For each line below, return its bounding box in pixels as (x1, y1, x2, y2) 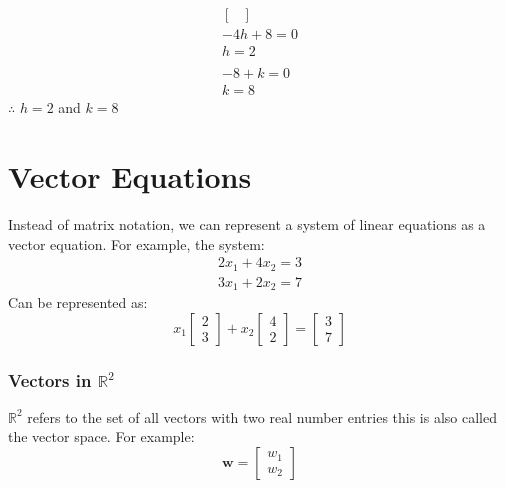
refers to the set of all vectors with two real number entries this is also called (27, 406, 498, 427)
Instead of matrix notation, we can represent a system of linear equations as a (8, 213, 486, 234)
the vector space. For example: (8, 426, 195, 447)
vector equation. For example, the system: (8, 233, 265, 254)
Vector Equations (8, 155, 252, 196)
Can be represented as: (8, 292, 148, 313)
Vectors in (8, 367, 92, 392)
